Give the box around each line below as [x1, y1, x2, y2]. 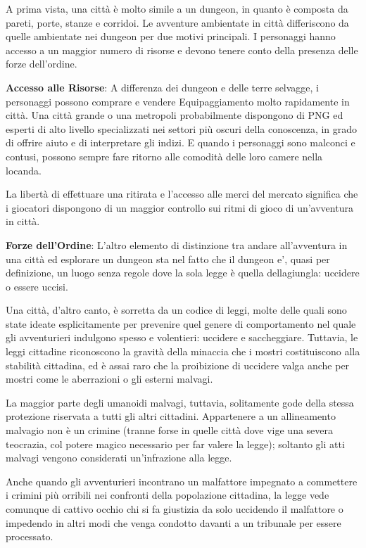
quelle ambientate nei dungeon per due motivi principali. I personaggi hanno [6, 29, 336, 44]
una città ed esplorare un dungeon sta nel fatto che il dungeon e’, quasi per [6, 251, 330, 266]
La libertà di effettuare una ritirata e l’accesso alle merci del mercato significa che [6, 186, 358, 201]
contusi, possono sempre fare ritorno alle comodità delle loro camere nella [6, 148, 323, 163]
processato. [6, 529, 53, 544]
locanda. [6, 163, 42, 177]
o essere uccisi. [6, 279, 68, 293]
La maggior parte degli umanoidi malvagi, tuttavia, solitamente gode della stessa [6, 395, 354, 409]
